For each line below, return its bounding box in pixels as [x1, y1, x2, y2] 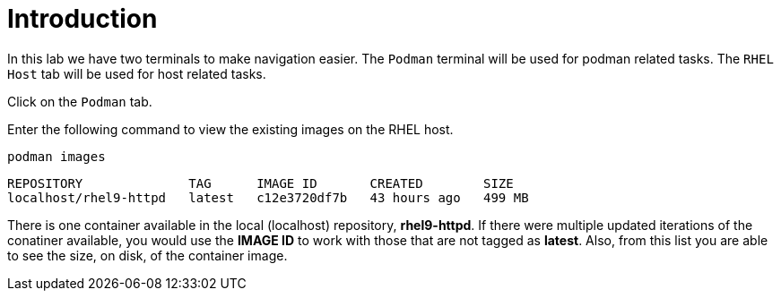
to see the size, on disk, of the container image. [7, 247, 288, 263]
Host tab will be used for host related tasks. [7, 65, 266, 81]
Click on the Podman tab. [7, 93, 152, 109]
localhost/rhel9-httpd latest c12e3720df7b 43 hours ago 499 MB [7, 190, 529, 205]
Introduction [7, 4, 158, 34]
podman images [7, 149, 106, 164]
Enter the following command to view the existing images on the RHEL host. [7, 121, 454, 137]
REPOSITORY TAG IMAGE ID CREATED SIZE [7, 175, 514, 191]
